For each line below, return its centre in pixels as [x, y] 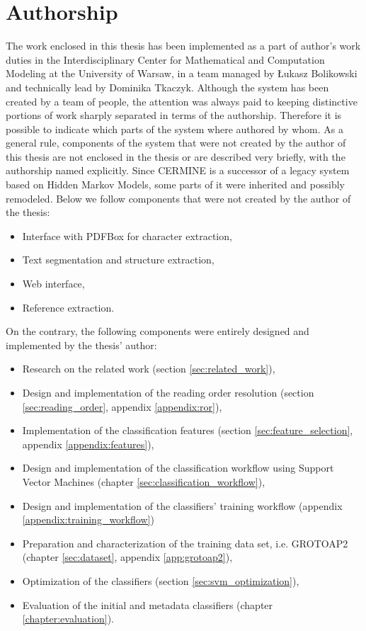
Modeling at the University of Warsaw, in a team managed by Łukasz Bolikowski [182, 73]
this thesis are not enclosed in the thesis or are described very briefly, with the [176, 156]
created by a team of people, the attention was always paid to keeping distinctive [182, 101]
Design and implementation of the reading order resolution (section [168, 392]
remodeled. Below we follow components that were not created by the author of [178, 198]
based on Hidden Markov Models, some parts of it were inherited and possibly [175, 184]
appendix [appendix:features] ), [88, 444]
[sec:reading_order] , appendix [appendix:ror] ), [122, 406]
